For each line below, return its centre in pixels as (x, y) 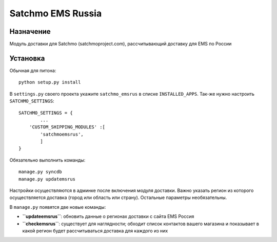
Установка (27, 58)
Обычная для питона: (33, 70)
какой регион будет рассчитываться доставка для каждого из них (95, 231)
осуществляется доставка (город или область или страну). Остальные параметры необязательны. (118, 197)
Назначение (30, 31)
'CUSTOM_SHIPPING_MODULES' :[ (67, 127)
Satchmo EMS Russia (56, 13)
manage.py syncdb (40, 172)
